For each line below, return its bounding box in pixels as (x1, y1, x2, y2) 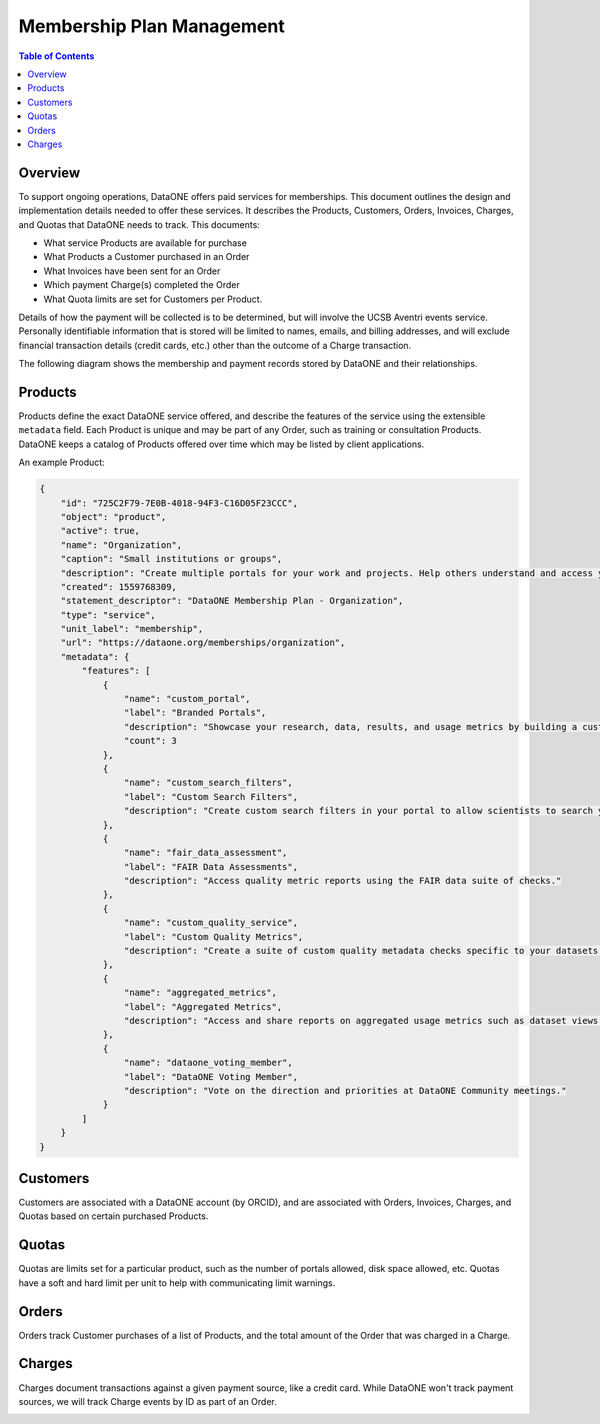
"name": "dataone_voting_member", (123, 1057, 294, 1069)
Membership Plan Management (18, 15, 285, 37)
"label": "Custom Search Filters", (123, 791, 299, 802)
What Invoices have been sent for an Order (43, 265, 221, 277)
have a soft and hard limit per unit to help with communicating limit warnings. (18, 1276, 336, 1289)
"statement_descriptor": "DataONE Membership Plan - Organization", (60, 595, 404, 607)
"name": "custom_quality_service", (123, 917, 299, 929)
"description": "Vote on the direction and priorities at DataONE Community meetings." (123, 1085, 567, 1096)
